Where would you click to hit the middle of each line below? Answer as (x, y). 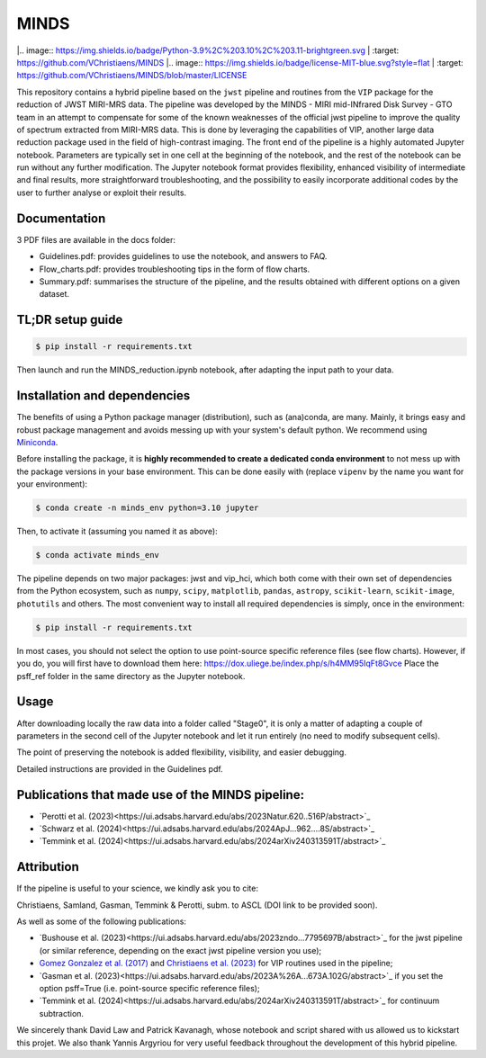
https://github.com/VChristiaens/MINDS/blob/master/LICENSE (132, 76)
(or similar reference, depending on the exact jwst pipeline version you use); (180, 950)
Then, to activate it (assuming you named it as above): (117, 532)
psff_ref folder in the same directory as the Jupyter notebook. (131, 676)
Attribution (48, 867)
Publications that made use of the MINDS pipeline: (161, 795)
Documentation (61, 218)
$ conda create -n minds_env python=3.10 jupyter (147, 508)
